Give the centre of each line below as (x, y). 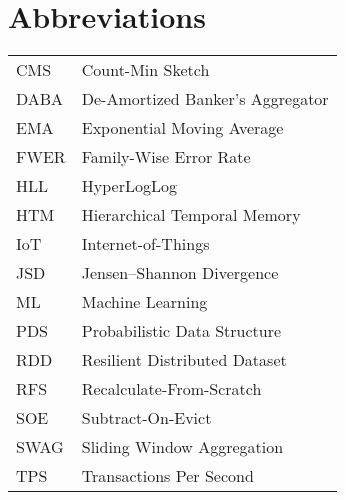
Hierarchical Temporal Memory (191, 215)
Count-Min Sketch (145, 70)
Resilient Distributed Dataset (184, 360)
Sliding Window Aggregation (182, 447)
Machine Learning (144, 302)
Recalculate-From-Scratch (171, 389)
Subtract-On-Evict (146, 418)
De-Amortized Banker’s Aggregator (205, 99)
